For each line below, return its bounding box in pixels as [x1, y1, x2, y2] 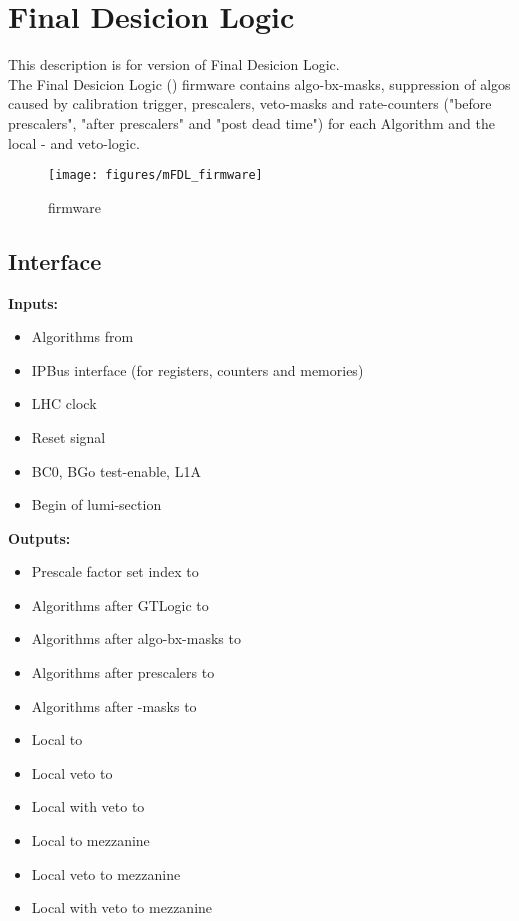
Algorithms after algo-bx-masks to [31, 628, 241, 649]
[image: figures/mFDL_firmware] [48, 168, 263, 183]
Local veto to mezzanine [31, 863, 181, 884]
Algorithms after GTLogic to [31, 594, 209, 615]
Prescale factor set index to [31, 561, 199, 582]
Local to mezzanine [31, 830, 150, 851]
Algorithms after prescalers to [31, 662, 215, 683]
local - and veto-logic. [8, 132, 140, 153]
